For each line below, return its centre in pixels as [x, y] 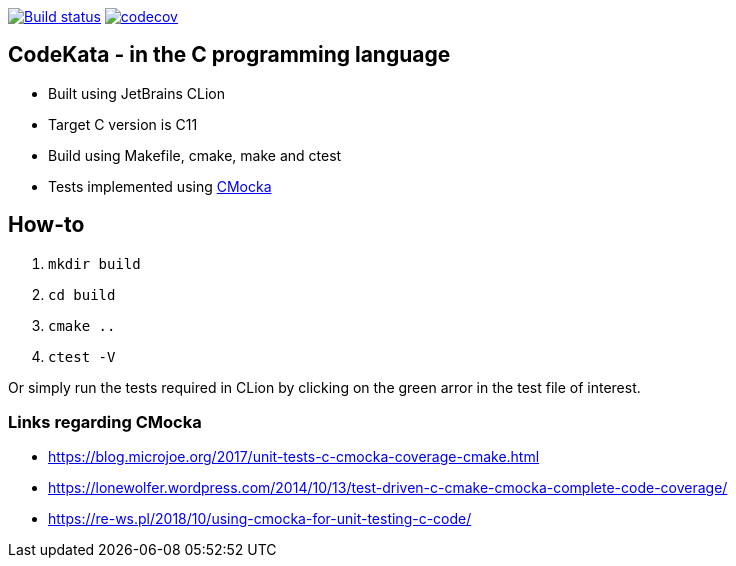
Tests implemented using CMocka [160, 186]
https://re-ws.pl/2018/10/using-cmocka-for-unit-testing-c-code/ [260, 519]
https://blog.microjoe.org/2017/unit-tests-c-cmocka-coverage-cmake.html [294, 457]
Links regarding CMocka [105, 422]
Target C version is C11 [123, 124]
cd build [82, 294]
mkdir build [94, 263]
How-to [46, 225]
